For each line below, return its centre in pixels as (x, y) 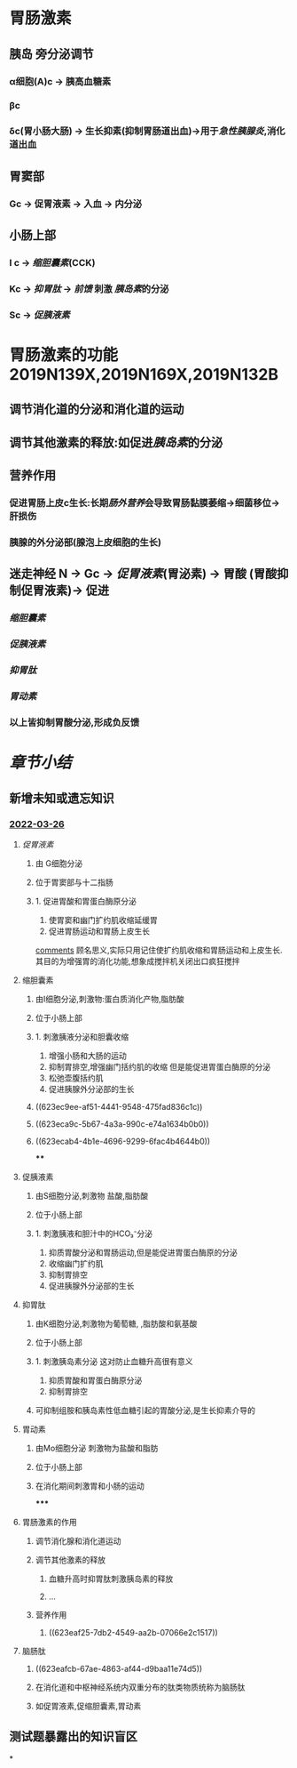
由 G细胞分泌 (59, 863)
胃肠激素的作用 (49, 1522)
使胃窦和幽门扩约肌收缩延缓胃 (103, 920)
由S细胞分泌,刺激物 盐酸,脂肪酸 (92, 1195)
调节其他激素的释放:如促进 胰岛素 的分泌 (116, 442)
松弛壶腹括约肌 (76, 1078)
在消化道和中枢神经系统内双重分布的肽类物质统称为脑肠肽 (140, 1687)
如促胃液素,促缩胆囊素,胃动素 (88, 1706)
